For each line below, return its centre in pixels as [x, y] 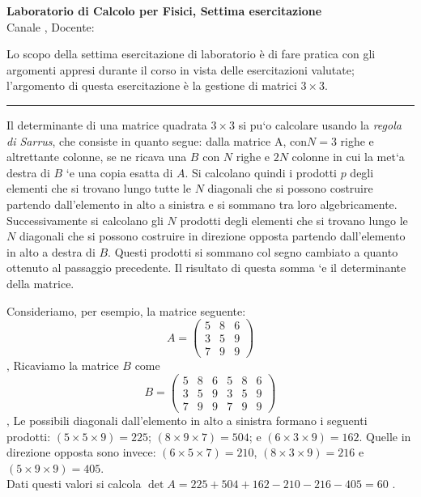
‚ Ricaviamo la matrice [63, 365]
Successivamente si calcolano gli [85, 220]
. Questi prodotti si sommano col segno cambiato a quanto [253, 251]
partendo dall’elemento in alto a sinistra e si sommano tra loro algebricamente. [202, 204]
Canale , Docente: [51, 26]
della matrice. [40, 283]
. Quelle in [385, 436]
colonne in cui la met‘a [348, 157]
